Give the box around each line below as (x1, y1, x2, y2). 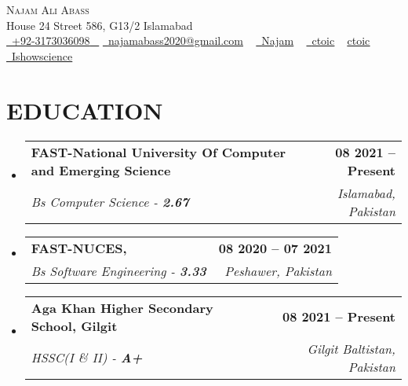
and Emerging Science (31, 160, 171, 179)
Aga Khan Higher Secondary (31, 298, 213, 317)
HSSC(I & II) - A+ (31, 348, 143, 366)
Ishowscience (12, 47, 73, 64)
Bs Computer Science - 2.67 (31, 193, 189, 211)
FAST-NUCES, (31, 238, 127, 257)
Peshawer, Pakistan (224, 261, 332, 280)
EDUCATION (6, 94, 163, 126)
